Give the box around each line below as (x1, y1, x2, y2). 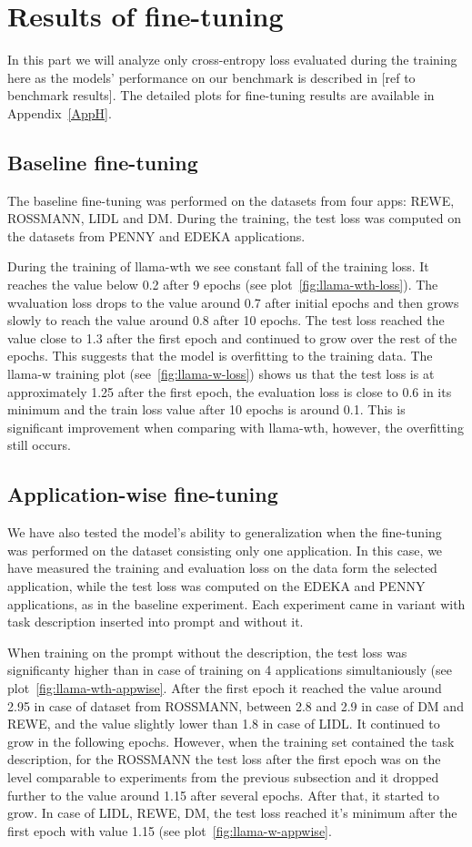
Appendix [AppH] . (7, 103, 112, 122)
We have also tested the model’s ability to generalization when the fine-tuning (7, 523, 442, 542)
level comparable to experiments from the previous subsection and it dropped (7, 767, 439, 786)
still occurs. (7, 435, 71, 454)
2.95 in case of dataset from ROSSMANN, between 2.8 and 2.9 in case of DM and (7, 696, 464, 715)
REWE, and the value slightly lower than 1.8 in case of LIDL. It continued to (7, 714, 440, 733)
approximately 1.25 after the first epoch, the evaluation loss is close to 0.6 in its (7, 382, 452, 401)
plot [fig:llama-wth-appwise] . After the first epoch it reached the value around (7, 678, 442, 697)
